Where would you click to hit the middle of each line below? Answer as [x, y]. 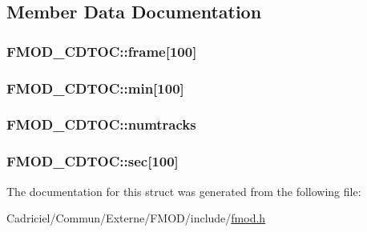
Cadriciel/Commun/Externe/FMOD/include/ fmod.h [136, 218]
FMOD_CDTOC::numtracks [101, 124]
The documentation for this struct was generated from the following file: [184, 191]
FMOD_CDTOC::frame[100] [102, 51]
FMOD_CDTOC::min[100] [95, 88]
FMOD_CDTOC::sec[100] [93, 161]
